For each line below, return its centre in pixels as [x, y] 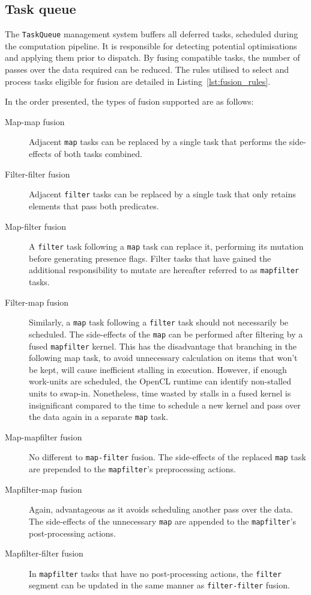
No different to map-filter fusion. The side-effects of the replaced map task [168, 457]
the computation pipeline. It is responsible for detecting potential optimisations [151, 45]
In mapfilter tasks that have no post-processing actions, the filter [155, 573]
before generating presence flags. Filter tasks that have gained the [150, 258]
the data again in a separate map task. [99, 417]
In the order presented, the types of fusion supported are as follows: [129, 101]
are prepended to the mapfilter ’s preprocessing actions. [132, 469]
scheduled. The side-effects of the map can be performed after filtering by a [166, 334]
